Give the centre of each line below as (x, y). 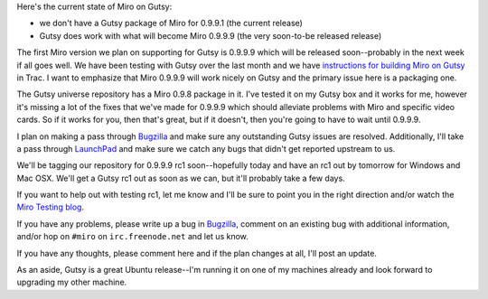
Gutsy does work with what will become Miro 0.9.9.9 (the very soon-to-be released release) (211, 35)
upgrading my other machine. (72, 282)
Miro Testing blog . (51, 207)
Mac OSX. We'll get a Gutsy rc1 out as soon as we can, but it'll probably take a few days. (181, 178)
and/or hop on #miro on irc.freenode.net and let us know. (132, 237)
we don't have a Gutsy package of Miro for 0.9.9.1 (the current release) (171, 23)
